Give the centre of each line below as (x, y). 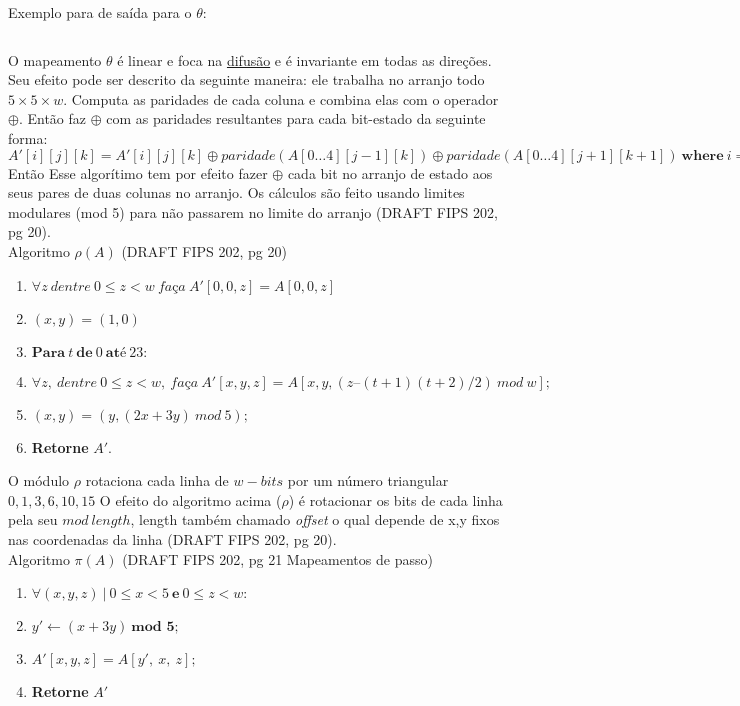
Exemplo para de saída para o (100, 12)
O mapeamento (55, 59)
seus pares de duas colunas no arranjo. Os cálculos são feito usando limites (236, 192)
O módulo (39, 480)
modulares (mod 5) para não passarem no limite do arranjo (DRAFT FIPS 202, (253, 211)
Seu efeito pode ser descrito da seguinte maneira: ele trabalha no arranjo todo (246, 79)
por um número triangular (368, 480)
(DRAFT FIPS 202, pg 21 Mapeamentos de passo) (277, 558)
